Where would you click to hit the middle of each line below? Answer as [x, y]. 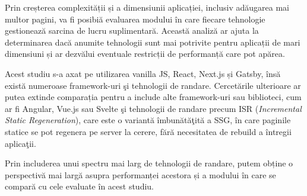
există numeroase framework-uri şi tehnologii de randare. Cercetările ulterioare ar [153, 85]
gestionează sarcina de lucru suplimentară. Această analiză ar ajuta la [132, 30]
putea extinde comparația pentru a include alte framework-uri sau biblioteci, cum [153, 97]
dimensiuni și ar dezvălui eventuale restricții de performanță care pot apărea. [145, 54]
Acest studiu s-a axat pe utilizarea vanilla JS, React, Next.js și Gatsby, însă [143, 73]
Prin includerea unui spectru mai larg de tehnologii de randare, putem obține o [149, 163]
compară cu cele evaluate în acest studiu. [79, 186]
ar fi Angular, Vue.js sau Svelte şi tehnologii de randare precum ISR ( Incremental [153, 108]
